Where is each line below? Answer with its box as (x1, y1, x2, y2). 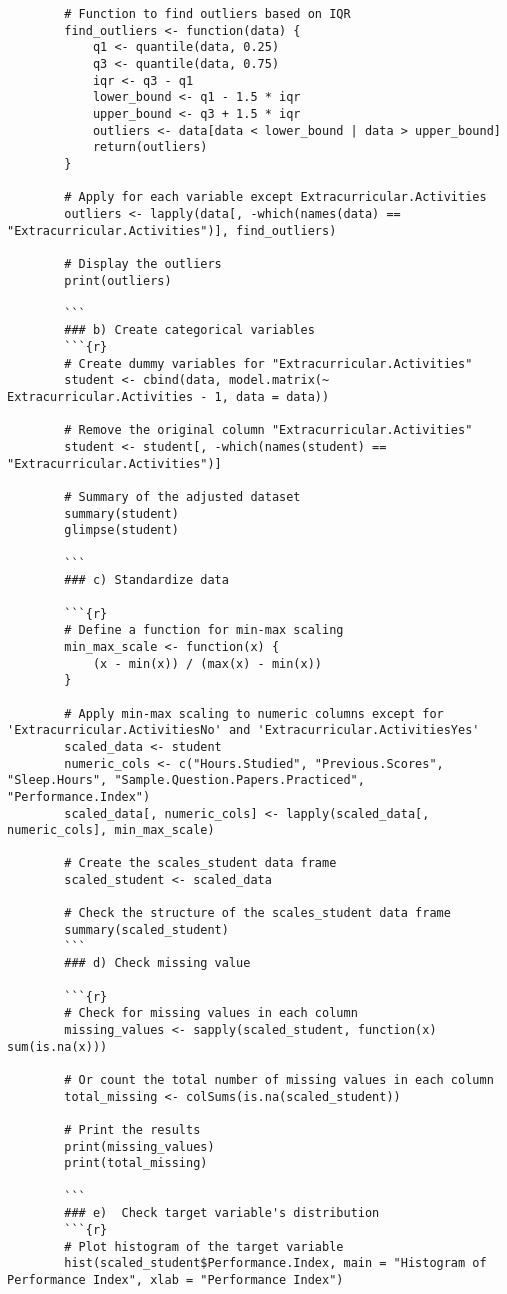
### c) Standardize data (64, 573, 229, 588)
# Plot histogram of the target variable (64, 1239, 344, 1254)
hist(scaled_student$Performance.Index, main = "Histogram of (64, 1256, 487, 1271)
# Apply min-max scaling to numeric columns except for (64, 706, 444, 721)
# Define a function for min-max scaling (64, 623, 344, 638)
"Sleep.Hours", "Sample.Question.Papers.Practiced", (7, 773, 365, 788)
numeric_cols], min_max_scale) (7, 823, 215, 838)
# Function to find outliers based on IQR (64, 7, 351, 21)
